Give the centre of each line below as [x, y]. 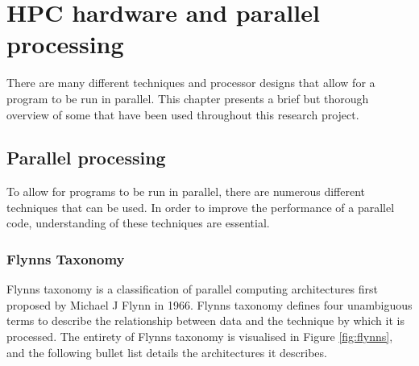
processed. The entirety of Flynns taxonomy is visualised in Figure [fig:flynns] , [200, 337]
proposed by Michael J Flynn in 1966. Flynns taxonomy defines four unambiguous [209, 304]
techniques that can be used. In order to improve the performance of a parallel [201, 207]
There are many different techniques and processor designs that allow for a [191, 83]
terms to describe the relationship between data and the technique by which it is [205, 320]
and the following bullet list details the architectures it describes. [167, 352]
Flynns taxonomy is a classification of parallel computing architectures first [192, 289]
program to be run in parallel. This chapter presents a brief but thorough [188, 98]
